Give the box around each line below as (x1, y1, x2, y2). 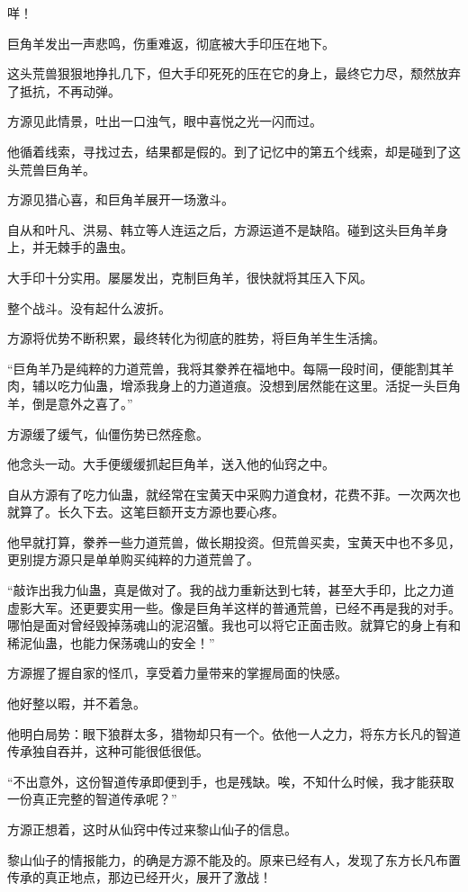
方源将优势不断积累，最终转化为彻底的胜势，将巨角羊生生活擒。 (7, 329, 385, 347)
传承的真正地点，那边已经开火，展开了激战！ (7, 868, 272, 887)
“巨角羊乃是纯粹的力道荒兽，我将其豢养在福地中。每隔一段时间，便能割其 (7, 358, 442, 377)
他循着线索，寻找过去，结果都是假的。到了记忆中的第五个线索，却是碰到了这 (7, 141, 461, 160)
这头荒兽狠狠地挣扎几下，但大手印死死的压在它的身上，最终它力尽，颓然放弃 (7, 64, 461, 83)
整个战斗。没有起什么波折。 (7, 298, 171, 317)
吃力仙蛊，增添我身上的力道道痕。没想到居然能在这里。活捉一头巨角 (57, 376, 461, 395)
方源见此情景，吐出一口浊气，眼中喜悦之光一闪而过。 (7, 112, 322, 131)
